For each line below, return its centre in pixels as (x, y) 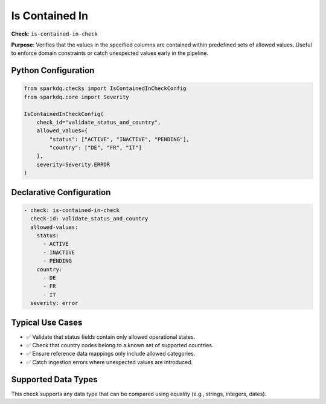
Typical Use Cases (47, 322)
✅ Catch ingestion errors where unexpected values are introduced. (110, 362)
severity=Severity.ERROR (73, 164)
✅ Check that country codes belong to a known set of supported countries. (120, 345)
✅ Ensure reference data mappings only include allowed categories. (111, 354)
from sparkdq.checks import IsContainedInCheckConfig (105, 88)
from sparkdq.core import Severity (76, 97)
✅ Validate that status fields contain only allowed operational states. (111, 337)
